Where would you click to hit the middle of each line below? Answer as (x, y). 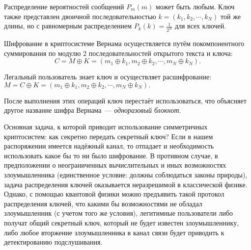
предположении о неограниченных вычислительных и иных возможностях (115, 165)
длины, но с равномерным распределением (68, 26)
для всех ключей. (200, 26)
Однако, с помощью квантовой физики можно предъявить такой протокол (114, 194)
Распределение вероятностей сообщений (64, 6)
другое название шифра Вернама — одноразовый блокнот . (93, 110)
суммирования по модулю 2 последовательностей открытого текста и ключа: (118, 53)
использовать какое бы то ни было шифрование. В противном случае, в (111, 155)
